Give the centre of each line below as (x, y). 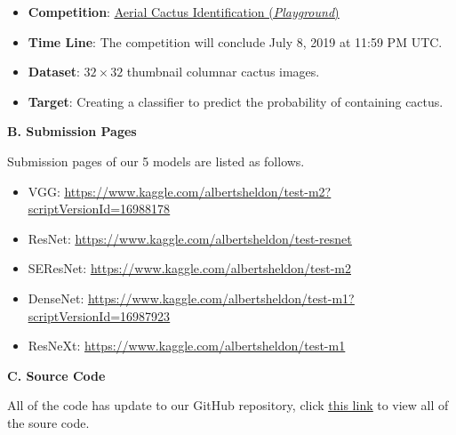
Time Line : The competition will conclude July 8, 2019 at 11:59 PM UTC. (235, 41)
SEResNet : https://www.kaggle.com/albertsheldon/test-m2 (189, 268)
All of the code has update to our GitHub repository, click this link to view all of (228, 405)
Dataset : (54, 72)
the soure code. (48, 422)
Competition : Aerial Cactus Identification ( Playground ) (184, 12)
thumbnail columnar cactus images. (223, 72)
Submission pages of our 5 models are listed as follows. (156, 161)
